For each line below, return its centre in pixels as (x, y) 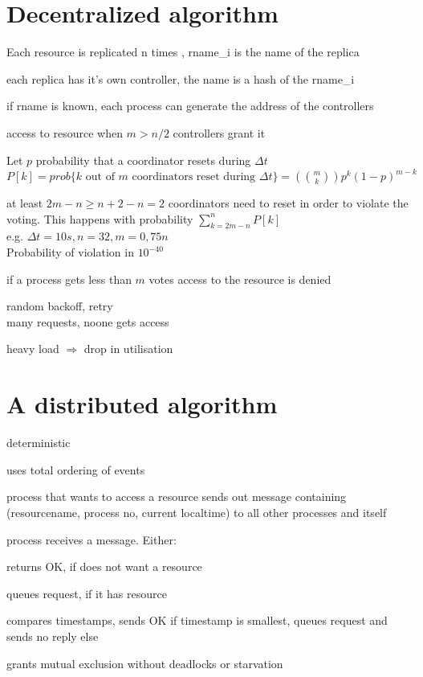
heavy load (33, 349)
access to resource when (65, 132)
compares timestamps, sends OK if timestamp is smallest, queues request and (197, 620)
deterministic (39, 443)
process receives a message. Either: (92, 539)
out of (100, 177)
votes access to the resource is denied (240, 279)
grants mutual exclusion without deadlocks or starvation (145, 663)
